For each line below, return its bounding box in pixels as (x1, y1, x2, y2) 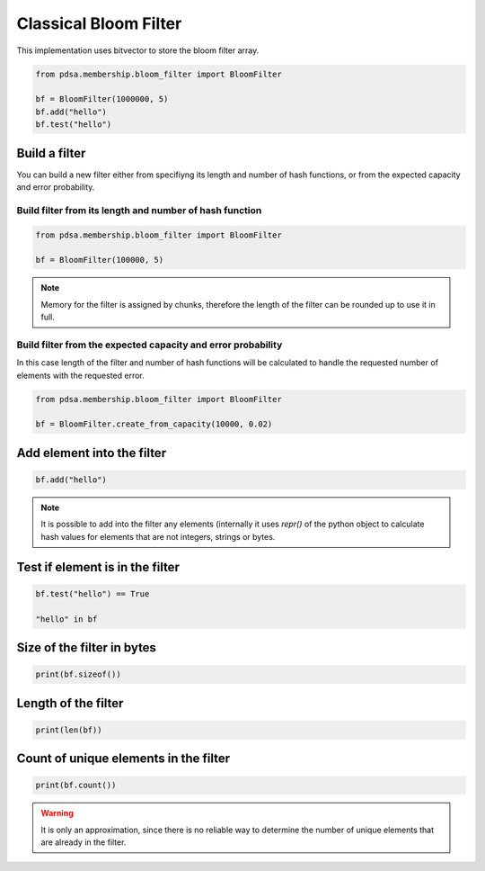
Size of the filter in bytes (16, 640, 157, 655)
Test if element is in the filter (16, 559, 180, 575)
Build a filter (16, 145, 86, 161)
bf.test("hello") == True (35, 588, 150, 598)
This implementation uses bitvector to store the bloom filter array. (16, 45, 260, 56)
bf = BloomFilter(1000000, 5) (35, 94, 169, 104)
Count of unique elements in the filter (16, 751, 231, 767)
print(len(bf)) (35, 724, 102, 735)
